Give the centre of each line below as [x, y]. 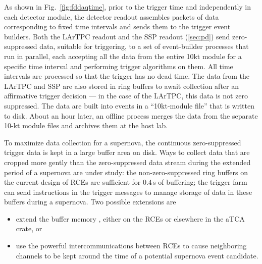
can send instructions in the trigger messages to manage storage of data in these [128, 192]
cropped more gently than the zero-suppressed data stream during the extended [127, 162]
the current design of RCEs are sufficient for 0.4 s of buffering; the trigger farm [126, 182]
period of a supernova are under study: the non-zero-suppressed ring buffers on [126, 172]
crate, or [29, 228]
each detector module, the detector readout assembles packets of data [112, 16]
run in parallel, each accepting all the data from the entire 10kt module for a [123, 56]
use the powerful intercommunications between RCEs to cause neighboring [131, 246]
